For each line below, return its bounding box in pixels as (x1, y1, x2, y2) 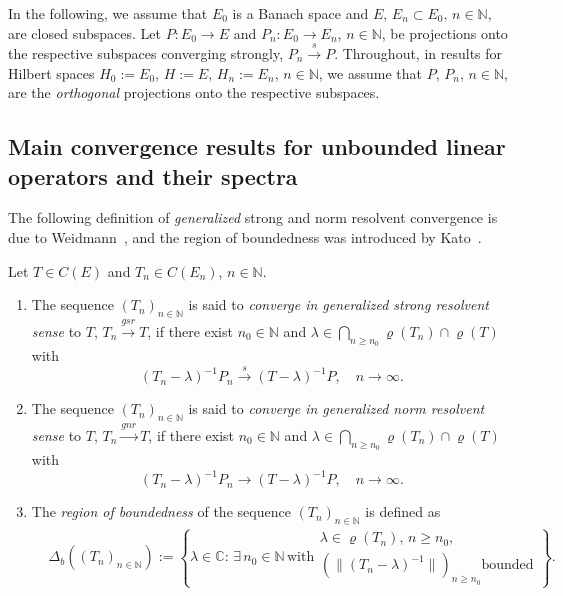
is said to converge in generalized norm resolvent (188, 398, 485, 419)
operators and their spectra (8, 160, 298, 191)
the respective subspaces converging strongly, (8, 42, 284, 63)
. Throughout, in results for (334, 42, 503, 63)
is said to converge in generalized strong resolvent (188, 294, 489, 315)
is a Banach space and (232, 3, 369, 23)
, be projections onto (381, 22, 508, 43)
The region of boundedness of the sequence (31, 501, 291, 522)
